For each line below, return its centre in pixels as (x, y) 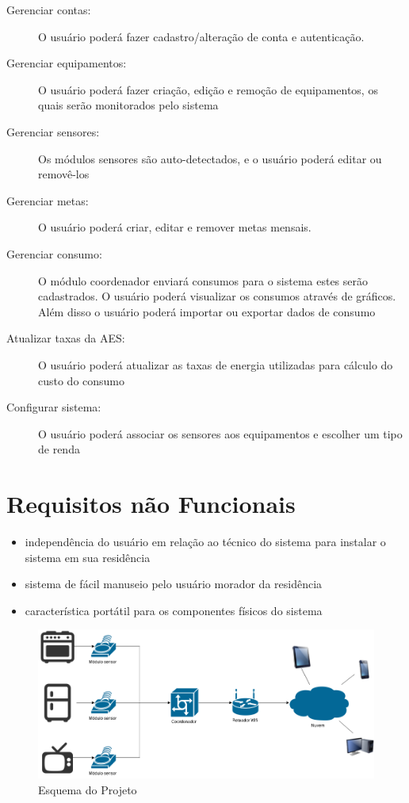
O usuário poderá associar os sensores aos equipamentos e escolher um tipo (220, 433)
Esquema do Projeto (88, 790)
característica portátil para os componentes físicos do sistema (174, 610)
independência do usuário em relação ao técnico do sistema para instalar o (205, 541)
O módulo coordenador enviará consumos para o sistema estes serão (203, 280)
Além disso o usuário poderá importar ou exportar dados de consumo (207, 311)
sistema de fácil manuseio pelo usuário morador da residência (174, 584)
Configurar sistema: (54, 407)
